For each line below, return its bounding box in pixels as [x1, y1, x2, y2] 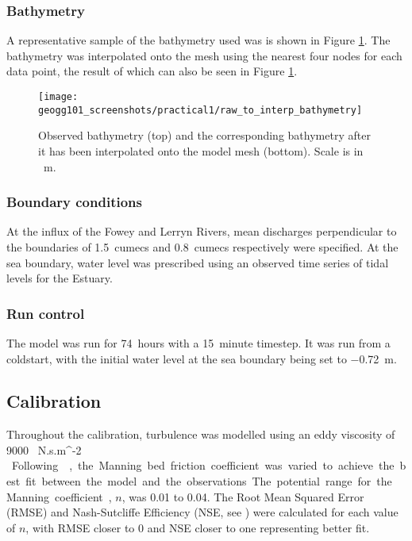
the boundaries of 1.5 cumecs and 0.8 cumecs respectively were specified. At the [6, 238, 399, 255]
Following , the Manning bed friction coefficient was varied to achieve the [11, 457, 395, 474]
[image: [38, 91, 79, 102]
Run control [6, 303, 85, 323]
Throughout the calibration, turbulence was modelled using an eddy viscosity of [6, 426, 395, 443]
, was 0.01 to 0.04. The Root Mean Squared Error [121, 488, 364, 505]
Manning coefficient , [6, 488, 112, 505]
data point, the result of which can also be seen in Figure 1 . [6, 63, 298, 79]
